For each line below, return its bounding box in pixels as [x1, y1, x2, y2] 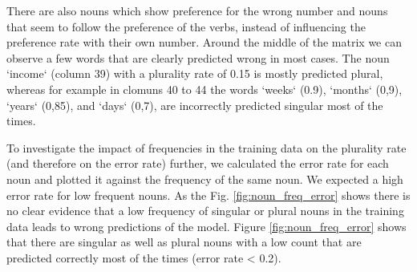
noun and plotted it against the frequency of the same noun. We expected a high [6, 170, 403, 187]
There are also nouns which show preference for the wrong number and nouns [6, 2, 388, 18]
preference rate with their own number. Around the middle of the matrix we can [6, 34, 402, 51]
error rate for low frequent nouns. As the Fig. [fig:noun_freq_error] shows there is [6, 186, 411, 203]
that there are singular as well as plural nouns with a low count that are [6, 233, 362, 250]
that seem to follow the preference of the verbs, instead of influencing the [6, 18, 366, 35]
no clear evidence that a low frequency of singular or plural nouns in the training [6, 202, 404, 219]
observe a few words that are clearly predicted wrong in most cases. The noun [6, 49, 390, 66]
